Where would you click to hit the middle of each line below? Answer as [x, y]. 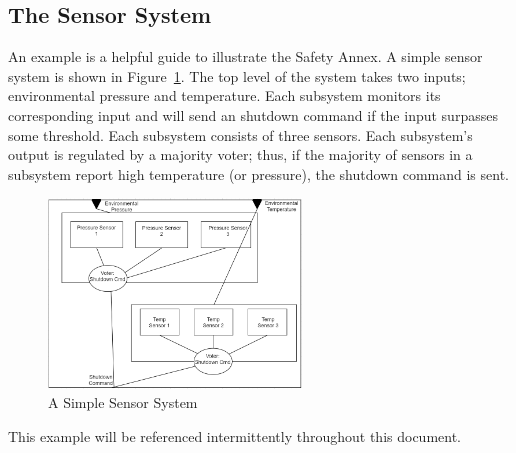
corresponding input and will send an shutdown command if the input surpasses [253, 114]
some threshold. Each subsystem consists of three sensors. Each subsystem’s [240, 134]
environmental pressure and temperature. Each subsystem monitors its [224, 95]
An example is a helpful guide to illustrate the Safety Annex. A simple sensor [245, 56]
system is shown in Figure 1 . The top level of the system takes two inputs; [237, 75]
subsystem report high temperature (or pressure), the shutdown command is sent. [258, 173]
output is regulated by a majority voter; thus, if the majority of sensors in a [240, 154]
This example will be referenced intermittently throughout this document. [234, 435]
